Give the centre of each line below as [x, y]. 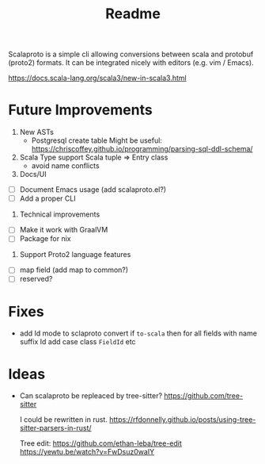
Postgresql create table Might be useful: [97, 140]
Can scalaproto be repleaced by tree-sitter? [91, 396]
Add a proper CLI [48, 198]
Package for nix [45, 239]
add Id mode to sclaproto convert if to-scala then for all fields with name [138, 333]
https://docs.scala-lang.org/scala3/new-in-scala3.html [98, 78]
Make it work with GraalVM [64, 230]
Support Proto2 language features [75, 255]
